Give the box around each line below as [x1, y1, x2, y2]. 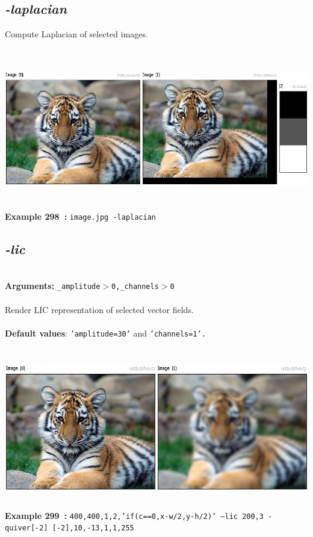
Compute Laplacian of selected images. [5, 28, 148, 40]
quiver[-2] [5, 524, 48, 533]
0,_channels [111, 282, 159, 291]
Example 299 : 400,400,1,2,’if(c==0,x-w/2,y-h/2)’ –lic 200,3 [5, 509, 264, 521]
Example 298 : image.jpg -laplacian [5, 210, 156, 222]
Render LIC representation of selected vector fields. [5, 303, 194, 315]
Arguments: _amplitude [5, 279, 101, 292]
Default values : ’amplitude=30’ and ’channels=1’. [5, 326, 206, 339]
